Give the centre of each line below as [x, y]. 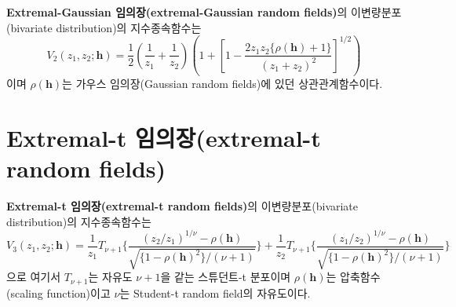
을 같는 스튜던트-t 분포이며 [226, 277]
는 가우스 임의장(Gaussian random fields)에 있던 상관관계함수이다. [223, 84]
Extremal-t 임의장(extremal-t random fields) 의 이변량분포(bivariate [182, 206]
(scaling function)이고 [58, 292]
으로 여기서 [34, 277]
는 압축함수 [353, 277]
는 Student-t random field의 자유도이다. [215, 292]
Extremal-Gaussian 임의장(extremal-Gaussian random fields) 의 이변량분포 [204, 12]
